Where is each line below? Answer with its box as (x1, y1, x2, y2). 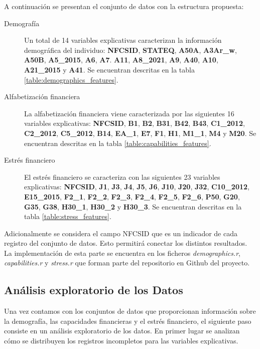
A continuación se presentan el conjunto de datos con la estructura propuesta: (4, 1, 244, 11)
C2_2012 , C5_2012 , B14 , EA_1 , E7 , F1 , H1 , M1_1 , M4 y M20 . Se (24, 127, 256, 138)
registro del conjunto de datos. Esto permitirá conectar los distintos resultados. (4, 238, 247, 248)
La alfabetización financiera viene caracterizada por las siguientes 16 (24, 108, 234, 118)
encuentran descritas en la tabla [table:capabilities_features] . (24, 137, 211, 148)
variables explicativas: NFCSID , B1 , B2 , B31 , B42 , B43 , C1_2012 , (24, 118, 245, 128)
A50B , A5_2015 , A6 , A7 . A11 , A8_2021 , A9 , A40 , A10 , (24, 54, 218, 65)
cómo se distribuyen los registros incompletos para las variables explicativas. (4, 335, 238, 346)
